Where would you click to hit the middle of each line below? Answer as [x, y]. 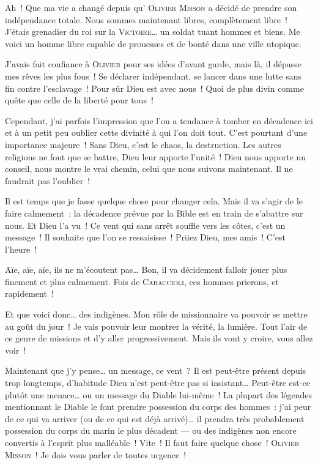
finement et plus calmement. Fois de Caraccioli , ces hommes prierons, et [142, 281]
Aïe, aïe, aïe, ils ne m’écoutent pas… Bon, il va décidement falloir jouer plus [146, 270]
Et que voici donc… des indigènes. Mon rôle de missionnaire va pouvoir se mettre [156, 314]
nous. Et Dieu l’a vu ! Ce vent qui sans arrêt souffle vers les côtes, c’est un [145, 225]
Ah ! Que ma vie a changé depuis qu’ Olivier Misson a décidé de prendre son [151, 7]
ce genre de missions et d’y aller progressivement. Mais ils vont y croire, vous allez [159, 338]
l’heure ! [21, 249]
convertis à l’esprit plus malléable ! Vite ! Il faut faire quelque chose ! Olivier [152, 442]
